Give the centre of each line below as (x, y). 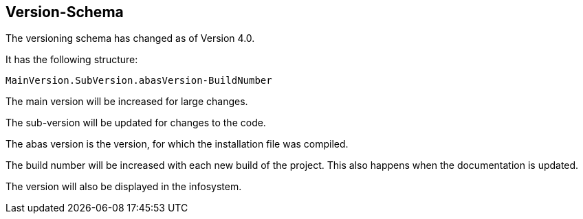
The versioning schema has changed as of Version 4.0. (130, 38)
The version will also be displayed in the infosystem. (124, 187)
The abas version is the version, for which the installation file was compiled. (177, 144)
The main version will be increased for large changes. (127, 102)
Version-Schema (65, 12)
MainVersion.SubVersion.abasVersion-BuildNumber (139, 81)
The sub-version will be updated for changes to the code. (136, 123)
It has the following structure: (72, 60)
